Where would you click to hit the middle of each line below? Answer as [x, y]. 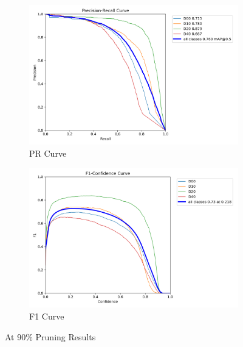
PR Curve [48, 153]
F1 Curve [47, 316]
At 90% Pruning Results [50, 336]
